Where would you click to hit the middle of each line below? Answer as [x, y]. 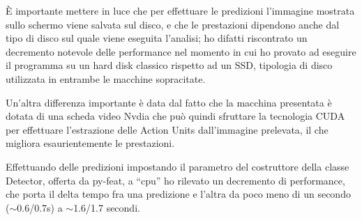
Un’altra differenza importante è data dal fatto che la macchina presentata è [169, 102]
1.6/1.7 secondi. [107, 207]
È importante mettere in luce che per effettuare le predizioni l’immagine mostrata [180, 10]
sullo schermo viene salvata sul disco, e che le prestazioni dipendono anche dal [173, 24]
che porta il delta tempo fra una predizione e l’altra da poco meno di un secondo [178, 194]
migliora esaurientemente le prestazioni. [90, 143]
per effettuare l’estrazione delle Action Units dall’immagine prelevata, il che [167, 129]
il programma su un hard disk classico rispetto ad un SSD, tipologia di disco [169, 65]
